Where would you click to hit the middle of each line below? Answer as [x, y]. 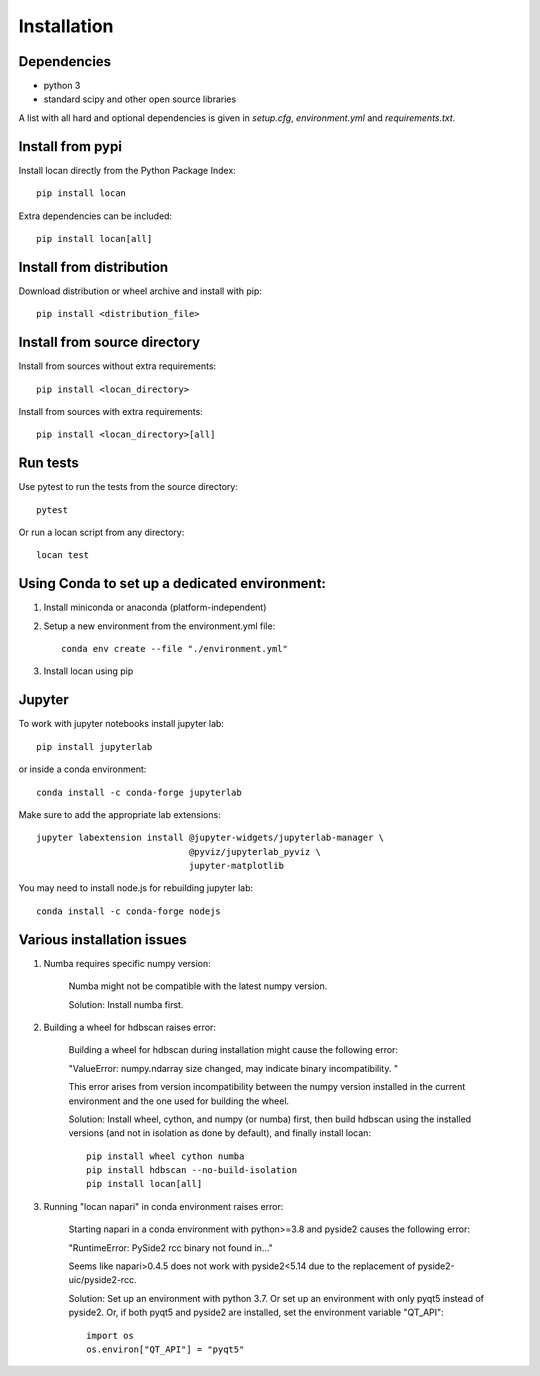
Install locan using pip [88, 671]
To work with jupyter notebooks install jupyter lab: [121, 724]
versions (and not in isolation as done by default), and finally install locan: [220, 1133]
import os [110, 1335]
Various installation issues [102, 939]
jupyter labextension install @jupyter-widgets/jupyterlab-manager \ [210, 838]
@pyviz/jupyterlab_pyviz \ [255, 851]
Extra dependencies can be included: [95, 216]
